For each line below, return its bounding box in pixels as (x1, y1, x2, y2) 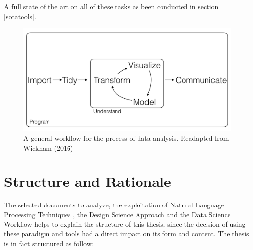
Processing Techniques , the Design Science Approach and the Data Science (4, 209, 230, 219)
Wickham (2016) (23, 142, 73, 153)
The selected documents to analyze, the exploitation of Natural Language (4, 200, 224, 210)
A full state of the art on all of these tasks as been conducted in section (4, 1, 219, 11)
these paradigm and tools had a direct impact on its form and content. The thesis (4, 228, 249, 239)
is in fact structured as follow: (4, 238, 93, 248)
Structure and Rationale (4, 171, 171, 191)
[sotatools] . (4, 11, 36, 21)
